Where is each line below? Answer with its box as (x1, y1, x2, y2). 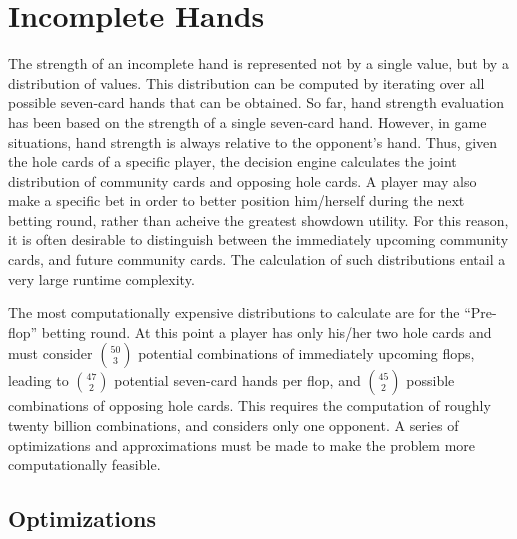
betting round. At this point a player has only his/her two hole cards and (41, 321, 492, 342)
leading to (8, 370, 69, 391)
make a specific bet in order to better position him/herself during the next (8, 190, 465, 211)
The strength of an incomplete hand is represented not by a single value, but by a (8, 53, 509, 74)
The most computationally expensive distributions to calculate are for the (8, 302, 460, 323)
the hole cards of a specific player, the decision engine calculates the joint (8, 151, 457, 172)
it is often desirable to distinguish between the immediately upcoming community (8, 229, 509, 250)
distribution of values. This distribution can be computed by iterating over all (8, 72, 485, 93)
